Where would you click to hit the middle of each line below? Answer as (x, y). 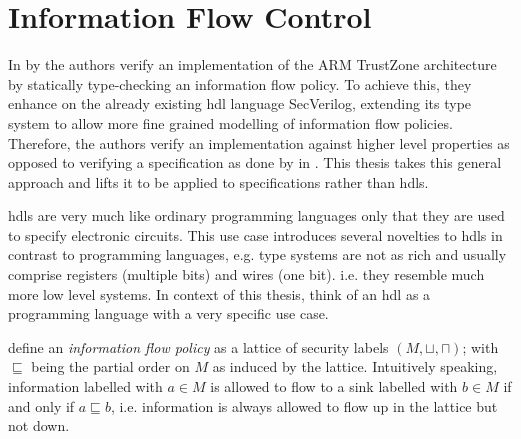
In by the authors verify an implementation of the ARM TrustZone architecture (252, 64)
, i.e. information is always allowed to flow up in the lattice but (304, 405)
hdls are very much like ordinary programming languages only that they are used (256, 215)
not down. (39, 425)
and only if (41, 405)
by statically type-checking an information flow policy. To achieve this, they (240, 83)
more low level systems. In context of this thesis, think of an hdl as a (219, 293)
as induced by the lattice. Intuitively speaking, (355, 366)
